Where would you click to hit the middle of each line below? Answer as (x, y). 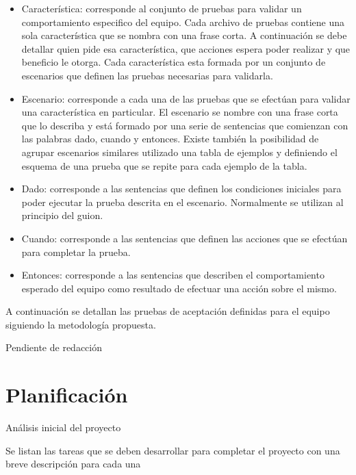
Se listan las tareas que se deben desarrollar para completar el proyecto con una (173, 450)
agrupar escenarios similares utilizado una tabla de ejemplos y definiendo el (179, 152)
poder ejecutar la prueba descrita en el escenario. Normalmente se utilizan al (182, 202)
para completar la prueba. (76, 252)
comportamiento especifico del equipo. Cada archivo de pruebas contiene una (183, 22)
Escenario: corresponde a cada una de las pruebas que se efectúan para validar (186, 98)
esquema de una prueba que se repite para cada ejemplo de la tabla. (164, 165)
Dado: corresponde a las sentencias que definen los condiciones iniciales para (181, 189)
